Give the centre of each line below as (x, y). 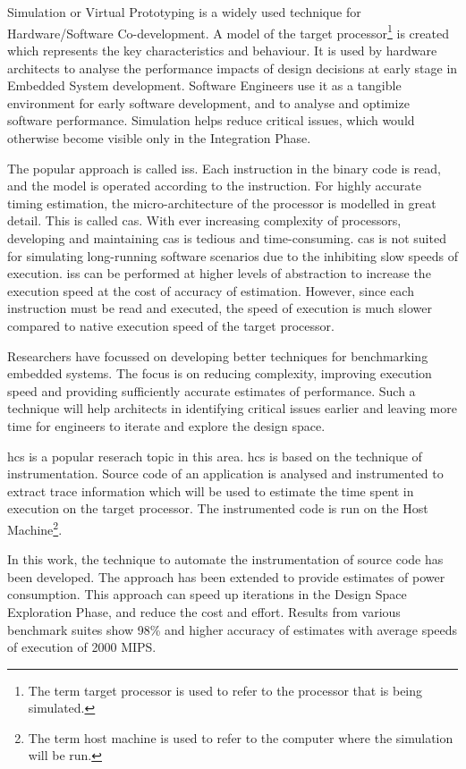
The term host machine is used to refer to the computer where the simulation (241, 737)
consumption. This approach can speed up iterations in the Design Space (207, 594)
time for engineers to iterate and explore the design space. (166, 425)
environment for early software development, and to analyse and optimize (208, 102)
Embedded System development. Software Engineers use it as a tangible (204, 85)
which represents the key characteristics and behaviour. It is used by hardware (222, 51)
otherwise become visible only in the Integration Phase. (159, 138)
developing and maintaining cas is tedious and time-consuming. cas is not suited (227, 237)
